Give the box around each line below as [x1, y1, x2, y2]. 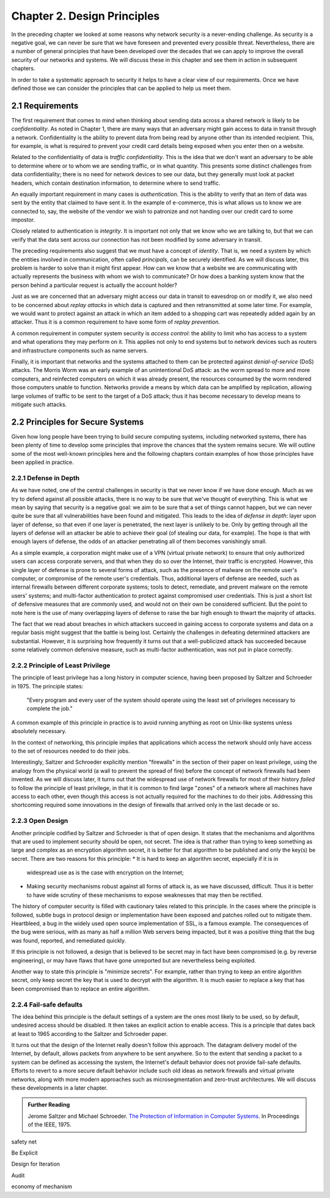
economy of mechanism [11, 1183, 73, 1190]
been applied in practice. [11, 458, 75, 466]
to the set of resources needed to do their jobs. [11, 747, 131, 755]
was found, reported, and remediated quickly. [11, 937, 127, 944]
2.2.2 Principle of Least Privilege [11, 661, 111, 669]
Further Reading [28, 1101, 70, 1109]
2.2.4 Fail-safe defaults [11, 1000, 82, 1009]
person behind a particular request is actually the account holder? [11, 281, 177, 289]
